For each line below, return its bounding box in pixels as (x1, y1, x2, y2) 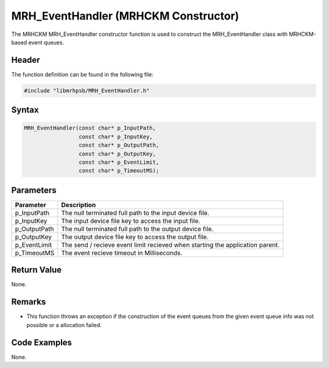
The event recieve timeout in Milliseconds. (61, 249, 183, 257)
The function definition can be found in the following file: (11, 71, 154, 78)
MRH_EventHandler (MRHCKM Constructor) (11, 9, 239, 23)
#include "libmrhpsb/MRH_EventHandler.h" (24, 87, 150, 94)
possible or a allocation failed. (26, 321, 102, 328)
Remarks (11, 297, 46, 307)
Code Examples (11, 337, 73, 347)
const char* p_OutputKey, (78, 150, 157, 157)
